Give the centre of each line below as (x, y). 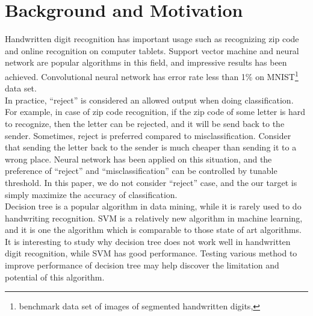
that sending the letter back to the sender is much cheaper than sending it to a (151, 147)
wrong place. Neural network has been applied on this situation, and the (138, 159)
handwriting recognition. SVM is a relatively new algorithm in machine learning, (154, 218)
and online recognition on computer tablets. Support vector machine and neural (152, 50)
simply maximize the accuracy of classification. (91, 194)
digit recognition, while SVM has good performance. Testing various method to (151, 253)
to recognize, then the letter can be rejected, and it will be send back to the (145, 123)
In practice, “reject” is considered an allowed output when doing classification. (149, 100)
